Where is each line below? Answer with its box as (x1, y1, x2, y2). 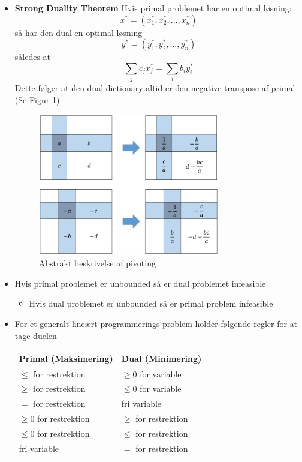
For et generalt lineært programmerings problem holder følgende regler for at (14, 317, 298, 329)
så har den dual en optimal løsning (14, 26, 143, 38)
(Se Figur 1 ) (14, 93, 60, 106)
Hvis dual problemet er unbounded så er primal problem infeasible (29, 297, 273, 310)
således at (14, 50, 51, 63)
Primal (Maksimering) (19, 352, 113, 364)
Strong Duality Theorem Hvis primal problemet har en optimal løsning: (14, 2, 292, 14)
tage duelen (14, 329, 57, 341)
